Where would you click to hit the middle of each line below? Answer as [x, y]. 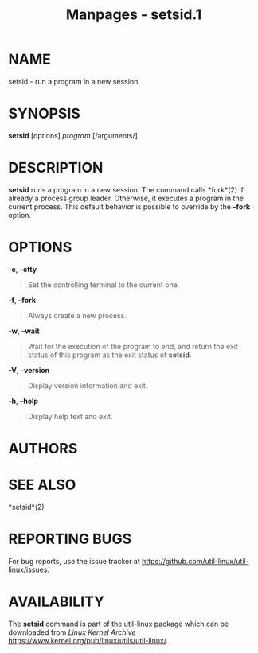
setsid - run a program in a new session [73, 81]
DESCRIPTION [56, 168]
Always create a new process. [77, 315]
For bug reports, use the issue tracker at [74, 561]
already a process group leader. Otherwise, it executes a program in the [126, 198]
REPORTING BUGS [70, 539]
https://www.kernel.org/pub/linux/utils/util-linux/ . [88, 640]
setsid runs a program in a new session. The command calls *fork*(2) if [126, 189]
